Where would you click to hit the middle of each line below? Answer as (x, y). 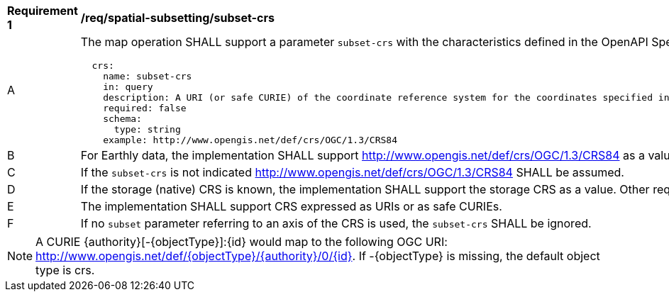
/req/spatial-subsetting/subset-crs (177, 18)
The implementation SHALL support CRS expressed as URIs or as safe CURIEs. (291, 206)
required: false (145, 108)
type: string (147, 129)
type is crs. (65, 270)
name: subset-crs (148, 76)
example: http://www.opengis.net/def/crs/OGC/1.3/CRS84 (250, 140)
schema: (122, 119)
